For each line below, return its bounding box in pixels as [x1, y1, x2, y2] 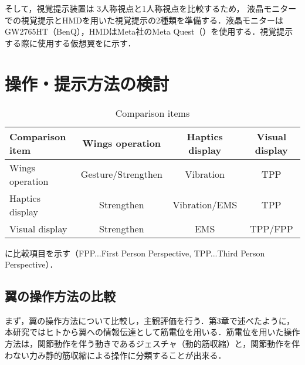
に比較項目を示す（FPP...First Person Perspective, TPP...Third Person [5, 246, 265, 259]
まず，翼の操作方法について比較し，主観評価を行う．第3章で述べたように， [5, 314, 295, 326]
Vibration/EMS [172, 198, 238, 211]
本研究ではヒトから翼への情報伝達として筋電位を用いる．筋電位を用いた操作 [5, 326, 300, 338]
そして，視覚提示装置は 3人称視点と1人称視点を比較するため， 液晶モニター [5, 2, 297, 14]
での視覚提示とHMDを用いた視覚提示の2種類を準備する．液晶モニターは [5, 13, 284, 26]
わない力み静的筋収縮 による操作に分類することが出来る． [5, 349, 226, 361]
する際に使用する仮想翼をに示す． [5, 36, 136, 49]
